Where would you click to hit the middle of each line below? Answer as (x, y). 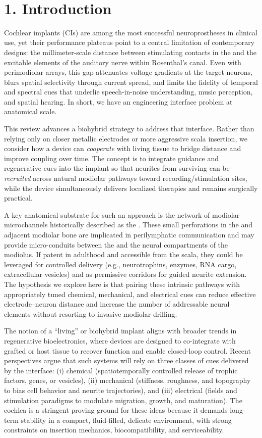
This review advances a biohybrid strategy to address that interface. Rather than (129, 129)
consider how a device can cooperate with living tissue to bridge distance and (123, 148)
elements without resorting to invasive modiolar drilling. (91, 313)
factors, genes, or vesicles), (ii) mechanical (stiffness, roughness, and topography (127, 380)
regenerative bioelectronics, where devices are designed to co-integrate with (120, 340)
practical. (18, 198)
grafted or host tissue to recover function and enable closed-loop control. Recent (127, 350)
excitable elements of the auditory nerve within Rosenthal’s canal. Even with (123, 62)
